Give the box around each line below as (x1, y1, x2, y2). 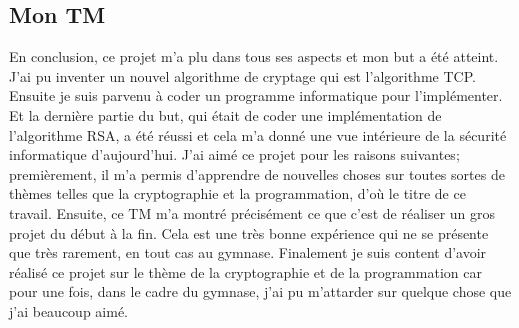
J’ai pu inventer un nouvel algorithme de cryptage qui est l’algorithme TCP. (9, 65, 476, 86)
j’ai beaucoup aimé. (9, 300, 129, 321)
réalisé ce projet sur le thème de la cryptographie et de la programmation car (9, 261, 482, 282)
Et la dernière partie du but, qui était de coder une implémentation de (9, 104, 442, 125)
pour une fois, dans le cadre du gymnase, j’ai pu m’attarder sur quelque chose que (9, 281, 512, 302)
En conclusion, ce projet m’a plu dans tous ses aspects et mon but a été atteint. (9, 46, 499, 67)
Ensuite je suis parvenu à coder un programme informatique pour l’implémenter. (9, 85, 503, 106)
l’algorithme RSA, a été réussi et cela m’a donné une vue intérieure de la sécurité (9, 124, 507, 145)
